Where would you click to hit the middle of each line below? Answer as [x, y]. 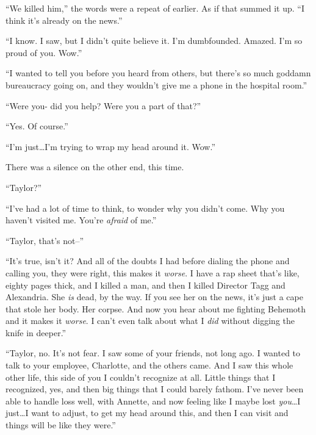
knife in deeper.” [36, 332]
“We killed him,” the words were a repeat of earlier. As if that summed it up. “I [155, 8]
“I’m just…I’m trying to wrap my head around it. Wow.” [111, 146]
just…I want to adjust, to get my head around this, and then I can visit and [147, 413]
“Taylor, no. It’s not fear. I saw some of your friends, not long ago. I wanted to [153, 353]
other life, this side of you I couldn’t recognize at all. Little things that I [141, 377]
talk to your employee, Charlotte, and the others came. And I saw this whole [149, 365]
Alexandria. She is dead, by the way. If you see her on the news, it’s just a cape [154, 297]
